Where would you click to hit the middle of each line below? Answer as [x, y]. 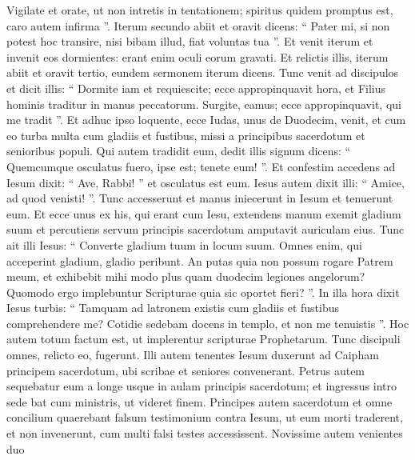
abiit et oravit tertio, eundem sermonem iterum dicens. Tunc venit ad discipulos [203, 72]
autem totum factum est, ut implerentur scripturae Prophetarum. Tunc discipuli [204, 339]
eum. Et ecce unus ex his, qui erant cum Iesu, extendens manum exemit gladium [204, 213]
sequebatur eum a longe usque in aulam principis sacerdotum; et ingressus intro [202, 386]
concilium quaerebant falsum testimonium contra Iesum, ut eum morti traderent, [205, 417]
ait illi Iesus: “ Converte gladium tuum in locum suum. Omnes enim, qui [184, 244]
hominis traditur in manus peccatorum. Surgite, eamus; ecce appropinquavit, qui [204, 104]
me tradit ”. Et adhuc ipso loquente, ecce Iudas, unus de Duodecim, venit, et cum [206, 120]
